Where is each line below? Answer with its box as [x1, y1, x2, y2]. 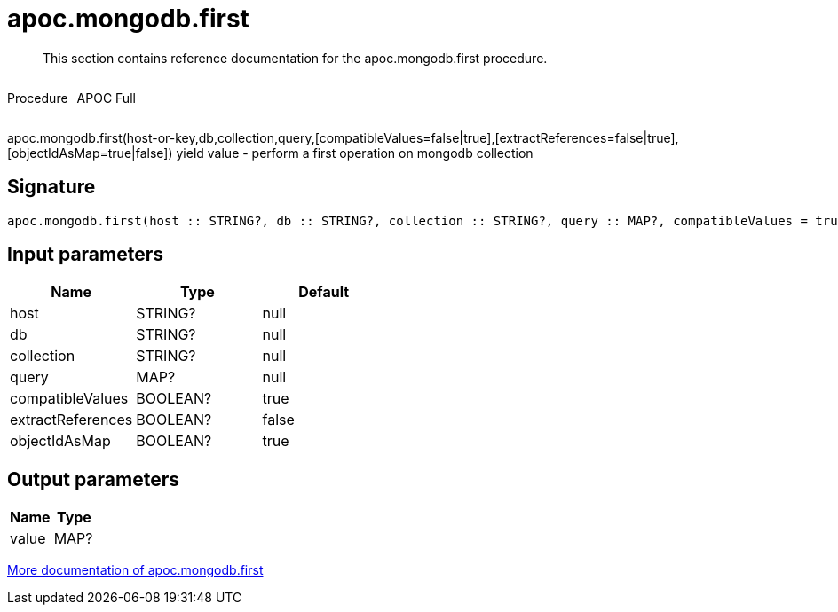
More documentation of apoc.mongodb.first [7, 562, 264, 578]
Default [298, 283, 350, 302]
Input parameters [7, 243, 164, 266]
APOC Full [76, 90, 136, 106]
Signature [7, 176, 96, 199]
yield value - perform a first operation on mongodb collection [176, 145, 534, 161]
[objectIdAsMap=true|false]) [7, 145, 173, 161]
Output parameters [7, 467, 179, 490]
